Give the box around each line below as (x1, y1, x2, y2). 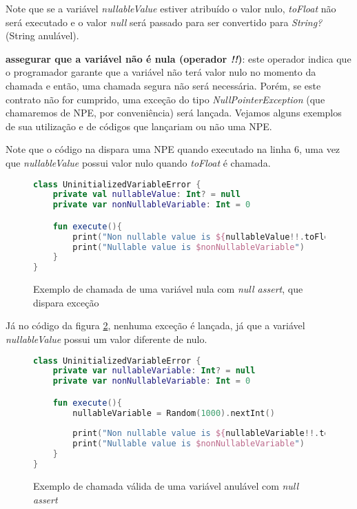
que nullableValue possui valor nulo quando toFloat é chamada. (6, 155, 271, 169)
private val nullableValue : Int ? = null (52, 189, 241, 200)
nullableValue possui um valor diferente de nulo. (6, 331, 207, 346)
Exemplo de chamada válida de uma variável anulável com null (33, 478, 299, 492)
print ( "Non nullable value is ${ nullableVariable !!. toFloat (72, 428, 354, 439)
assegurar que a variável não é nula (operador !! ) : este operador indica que (6, 51, 351, 65)
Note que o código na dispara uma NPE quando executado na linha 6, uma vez (6, 142, 340, 156)
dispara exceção (33, 295, 99, 309)
